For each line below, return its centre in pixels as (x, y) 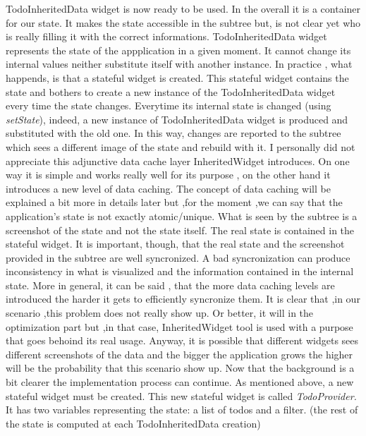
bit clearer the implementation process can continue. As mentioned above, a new (180, 382)
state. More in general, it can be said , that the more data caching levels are (170, 285)
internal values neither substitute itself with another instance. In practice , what (179, 64)
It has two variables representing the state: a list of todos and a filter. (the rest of (182, 410)
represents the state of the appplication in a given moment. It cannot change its (178, 50)
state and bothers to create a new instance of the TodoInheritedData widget (171, 91)
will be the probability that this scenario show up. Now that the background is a (180, 368)
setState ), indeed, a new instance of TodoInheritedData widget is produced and (177, 119)
